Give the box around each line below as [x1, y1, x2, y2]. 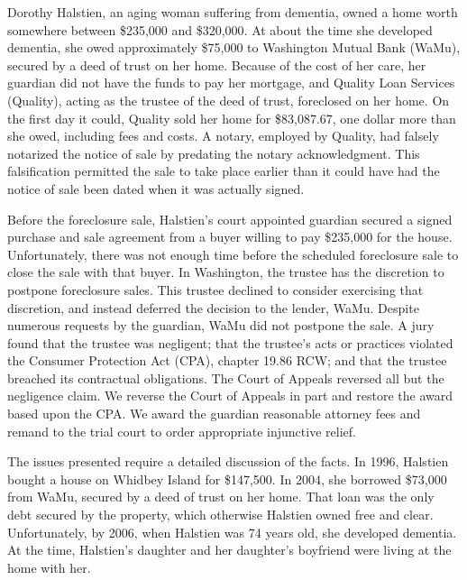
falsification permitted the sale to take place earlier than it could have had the [7, 161, 440, 180]
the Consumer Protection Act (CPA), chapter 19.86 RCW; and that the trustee [7, 351, 447, 370]
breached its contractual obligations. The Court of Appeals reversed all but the [7, 368, 444, 387]
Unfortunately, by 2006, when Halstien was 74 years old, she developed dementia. [7, 522, 457, 541]
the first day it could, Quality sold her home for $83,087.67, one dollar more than [7, 108, 456, 127]
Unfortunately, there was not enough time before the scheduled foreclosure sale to [7, 244, 459, 263]
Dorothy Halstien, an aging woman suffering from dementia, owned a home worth [7, 3, 458, 21]
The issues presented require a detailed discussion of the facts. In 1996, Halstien [7, 452, 449, 471]
